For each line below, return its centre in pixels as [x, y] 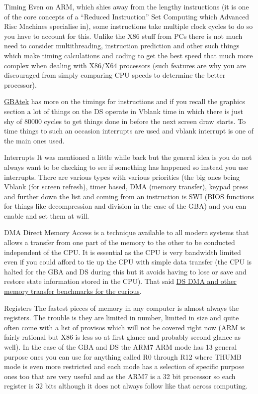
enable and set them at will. [47, 215]
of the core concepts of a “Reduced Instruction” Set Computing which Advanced [127, 16]
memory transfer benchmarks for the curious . [73, 291]
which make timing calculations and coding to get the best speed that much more [129, 55]
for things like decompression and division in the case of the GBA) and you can [125, 206]
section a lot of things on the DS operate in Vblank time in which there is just [124, 111]
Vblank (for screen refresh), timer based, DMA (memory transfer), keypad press [126, 187]
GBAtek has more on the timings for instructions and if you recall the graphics [125, 101]
